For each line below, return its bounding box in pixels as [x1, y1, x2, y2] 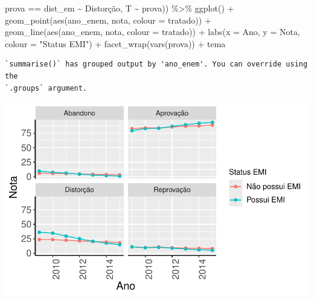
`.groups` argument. [5, 83, 88, 92]
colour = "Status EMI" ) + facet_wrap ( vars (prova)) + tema [5, 37, 226, 50]
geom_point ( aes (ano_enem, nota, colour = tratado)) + [5, 13, 211, 26]
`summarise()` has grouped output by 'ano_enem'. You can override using [5, 60, 308, 69]
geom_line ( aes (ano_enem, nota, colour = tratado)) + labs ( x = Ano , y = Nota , [5, 25, 300, 38]
